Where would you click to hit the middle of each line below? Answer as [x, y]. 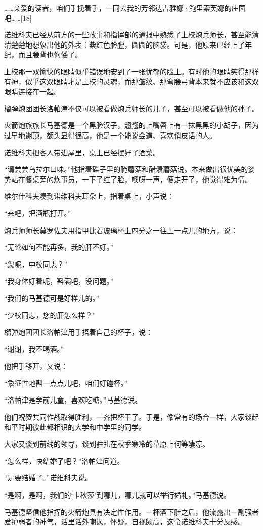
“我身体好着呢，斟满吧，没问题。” [59, 281]
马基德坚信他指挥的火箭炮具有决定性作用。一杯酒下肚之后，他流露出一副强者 [131, 512]
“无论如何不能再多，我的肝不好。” [59, 247]
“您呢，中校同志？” [36, 264]
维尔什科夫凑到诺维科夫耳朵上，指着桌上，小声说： [89, 196]
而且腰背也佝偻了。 [50, 54]
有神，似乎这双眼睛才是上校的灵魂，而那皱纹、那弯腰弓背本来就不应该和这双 [131, 81]
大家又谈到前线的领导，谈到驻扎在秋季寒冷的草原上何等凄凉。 [107, 444]
